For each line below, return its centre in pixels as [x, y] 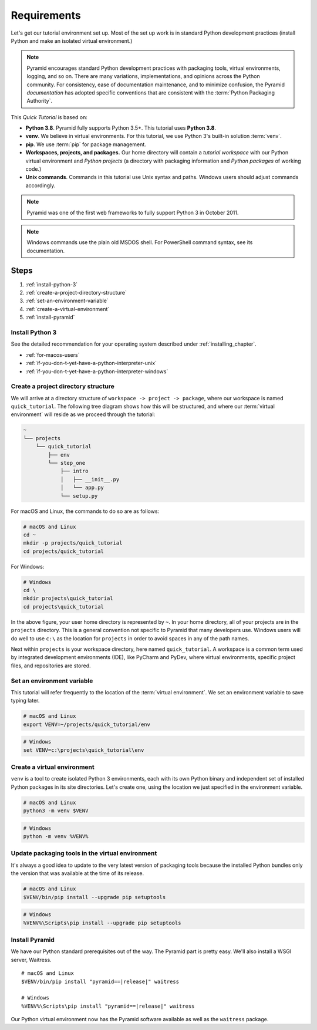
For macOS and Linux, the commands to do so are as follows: [85, 511]
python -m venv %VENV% [56, 837]
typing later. [25, 701]
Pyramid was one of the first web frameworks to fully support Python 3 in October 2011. [133, 212]
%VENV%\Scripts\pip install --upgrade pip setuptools [102, 923]
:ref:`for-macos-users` [53, 354]
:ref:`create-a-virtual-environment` [68, 309]
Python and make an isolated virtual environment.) [72, 40]
